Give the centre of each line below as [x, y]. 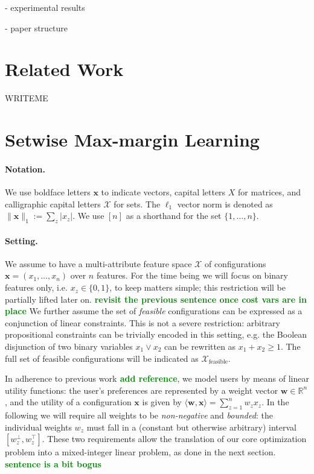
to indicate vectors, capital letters [163, 192]
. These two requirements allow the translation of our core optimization [174, 439]
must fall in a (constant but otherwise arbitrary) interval [191, 427]
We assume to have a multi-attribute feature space [98, 263]
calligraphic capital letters [53, 204]
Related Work [64, 69]
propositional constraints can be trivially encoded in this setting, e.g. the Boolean [156, 334]
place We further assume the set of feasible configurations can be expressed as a [154, 311]
